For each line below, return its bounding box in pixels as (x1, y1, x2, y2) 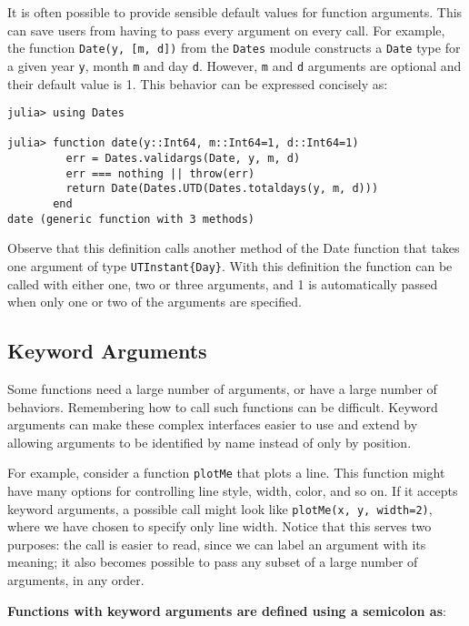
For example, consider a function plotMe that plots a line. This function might (7, 463, 445, 482)
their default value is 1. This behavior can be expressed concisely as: (7, 74, 388, 93)
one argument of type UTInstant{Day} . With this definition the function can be (7, 256, 453, 275)
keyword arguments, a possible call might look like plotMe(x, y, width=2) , (7, 499, 433, 518)
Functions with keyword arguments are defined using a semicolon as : (7, 601, 446, 620)
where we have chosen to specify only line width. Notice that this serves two (7, 517, 432, 536)
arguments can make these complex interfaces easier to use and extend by (7, 415, 418, 434)
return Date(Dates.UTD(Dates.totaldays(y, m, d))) (65, 182, 379, 196)
